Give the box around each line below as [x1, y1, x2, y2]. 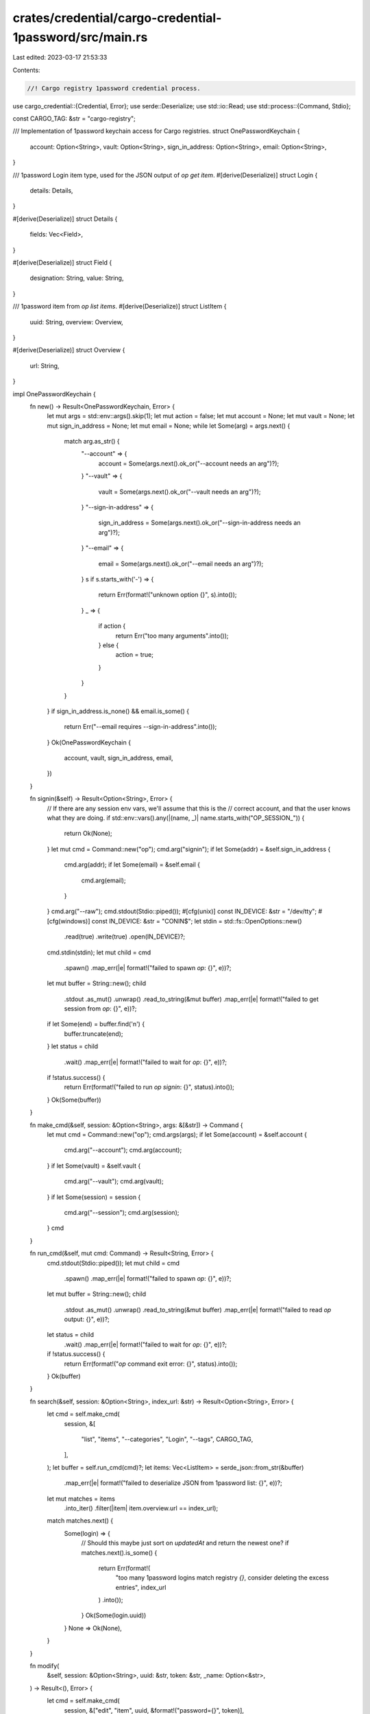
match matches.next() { [47, 1517, 113, 1525]
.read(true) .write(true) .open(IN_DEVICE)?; [64, 932, 186, 941]
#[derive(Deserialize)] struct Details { [12, 215, 118, 223]
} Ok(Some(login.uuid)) [81, 1611, 147, 1619]
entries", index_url [115, 1583, 166, 1591]
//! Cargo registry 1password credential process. [27, 84, 201, 92]
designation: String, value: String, [29, 274, 124, 282]
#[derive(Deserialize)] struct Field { [12, 258, 112, 267]
